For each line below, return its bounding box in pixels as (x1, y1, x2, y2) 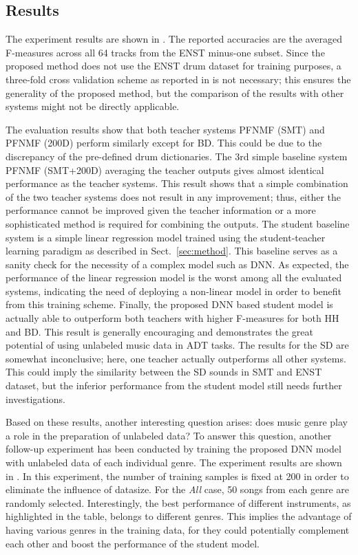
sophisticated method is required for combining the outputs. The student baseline (6, 216, 350, 230)
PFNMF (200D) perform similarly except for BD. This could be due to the (6, 135, 322, 150)
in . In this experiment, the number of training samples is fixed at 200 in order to (6, 468, 349, 483)
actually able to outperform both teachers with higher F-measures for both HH (6, 311, 339, 325)
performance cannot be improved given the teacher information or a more (6, 203, 316, 217)
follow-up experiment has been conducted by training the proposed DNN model (6, 442, 341, 456)
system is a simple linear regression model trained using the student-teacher (6, 230, 326, 244)
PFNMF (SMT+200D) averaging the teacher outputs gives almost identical (6, 162, 324, 177)
